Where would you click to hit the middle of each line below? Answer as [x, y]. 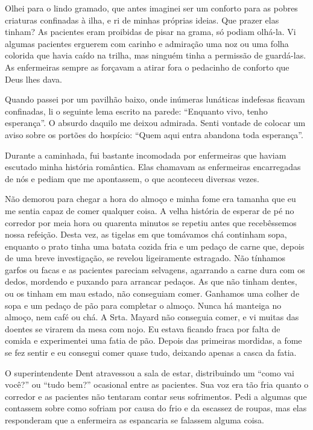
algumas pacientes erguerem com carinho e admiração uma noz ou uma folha [147, 43]
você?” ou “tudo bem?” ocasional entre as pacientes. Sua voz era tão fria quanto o [157, 384]
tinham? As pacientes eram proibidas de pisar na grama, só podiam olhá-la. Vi [150, 32]
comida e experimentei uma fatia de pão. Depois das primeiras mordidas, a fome [153, 340]
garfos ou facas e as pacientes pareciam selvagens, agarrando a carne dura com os [155, 269]
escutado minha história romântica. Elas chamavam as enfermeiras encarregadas [153, 167]
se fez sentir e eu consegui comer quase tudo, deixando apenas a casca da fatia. [151, 353]
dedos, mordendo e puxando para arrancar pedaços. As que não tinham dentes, [151, 281]
